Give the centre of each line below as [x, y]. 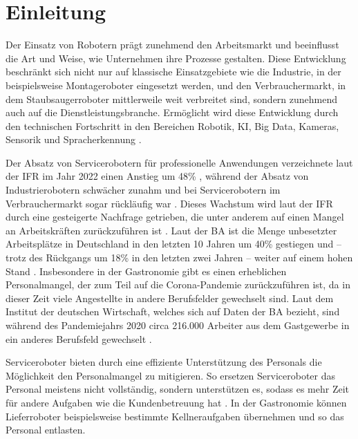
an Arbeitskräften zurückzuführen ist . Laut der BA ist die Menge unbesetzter [171, 230]
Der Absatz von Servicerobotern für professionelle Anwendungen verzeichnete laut [179, 162]
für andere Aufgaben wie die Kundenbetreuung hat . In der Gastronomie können [176, 402]
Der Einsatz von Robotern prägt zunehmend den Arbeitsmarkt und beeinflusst [172, 45]
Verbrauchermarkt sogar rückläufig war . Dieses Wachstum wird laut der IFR [169, 203]
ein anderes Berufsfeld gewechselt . [79, 338]
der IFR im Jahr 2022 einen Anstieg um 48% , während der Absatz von [157, 176]
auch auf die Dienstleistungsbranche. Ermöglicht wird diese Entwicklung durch [172, 112]
